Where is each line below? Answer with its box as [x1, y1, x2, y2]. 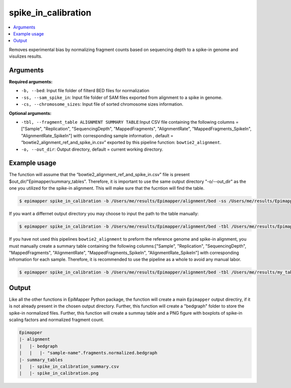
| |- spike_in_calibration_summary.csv [19, 364, 119, 369]
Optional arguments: [9, 110, 52, 116]
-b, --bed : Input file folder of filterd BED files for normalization [21, 88, 150, 94]
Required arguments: [9, 79, 53, 85]
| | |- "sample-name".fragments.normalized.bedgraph [19, 350, 158, 356]
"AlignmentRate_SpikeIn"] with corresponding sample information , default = [21, 132, 174, 138]
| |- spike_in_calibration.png [19, 371, 99, 376]
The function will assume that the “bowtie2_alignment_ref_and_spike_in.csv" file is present [9, 172, 190, 178]
